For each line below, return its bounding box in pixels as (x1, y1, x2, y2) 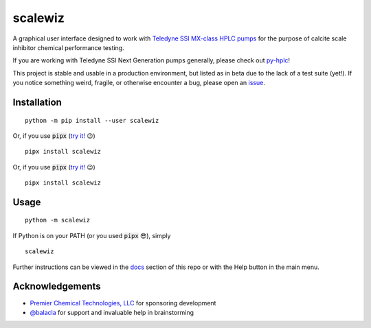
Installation (12, 96, 62, 108)
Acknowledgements (12, 281, 101, 292)
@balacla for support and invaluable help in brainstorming (30, 308, 194, 316)
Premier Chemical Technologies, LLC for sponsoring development (30, 298, 216, 307)
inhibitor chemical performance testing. (12, 43, 124, 51)
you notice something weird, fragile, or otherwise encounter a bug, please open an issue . (12, 79, 266, 87)
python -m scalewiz (25, 216, 91, 224)
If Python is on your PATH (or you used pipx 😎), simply (12, 231, 171, 239)
